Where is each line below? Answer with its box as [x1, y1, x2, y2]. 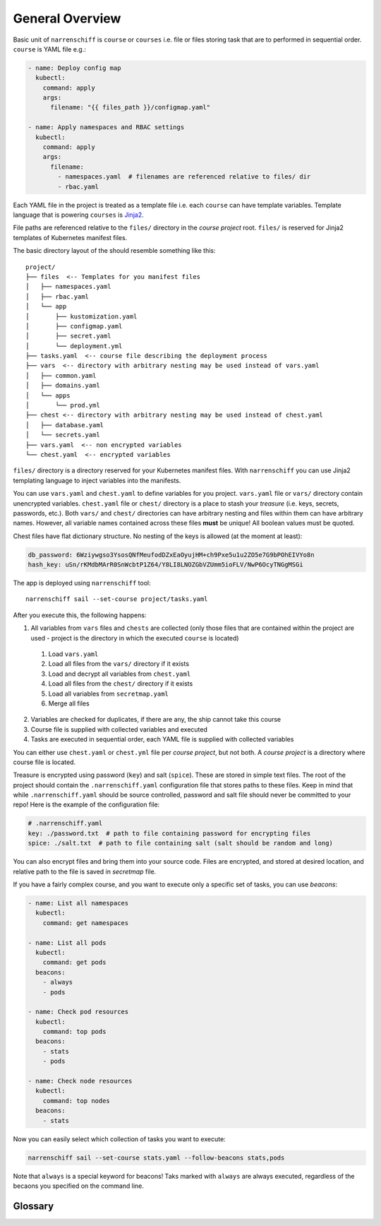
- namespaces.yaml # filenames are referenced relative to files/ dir [57, 173, 311, 181]
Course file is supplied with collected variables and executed [30, 725, 208, 734]
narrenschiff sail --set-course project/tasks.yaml [25, 595, 208, 603]
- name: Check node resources [28, 1077, 133, 1085]
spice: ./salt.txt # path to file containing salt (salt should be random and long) [28, 839, 333, 847]
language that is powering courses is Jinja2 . [13, 210, 144, 219]
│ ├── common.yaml [25, 371, 97, 379]
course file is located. [13, 758, 76, 766]
